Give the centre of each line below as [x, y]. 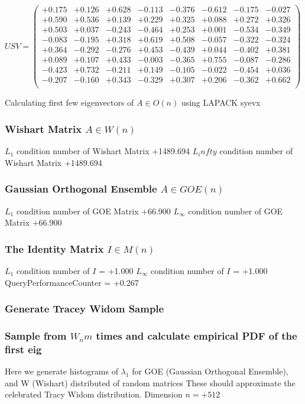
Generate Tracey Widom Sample [85, 309]
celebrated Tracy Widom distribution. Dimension [94, 394]
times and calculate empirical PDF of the [197, 335]
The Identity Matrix [54, 248]
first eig [23, 349]
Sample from [36, 335]
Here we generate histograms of [61, 371]
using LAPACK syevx [221, 102]
